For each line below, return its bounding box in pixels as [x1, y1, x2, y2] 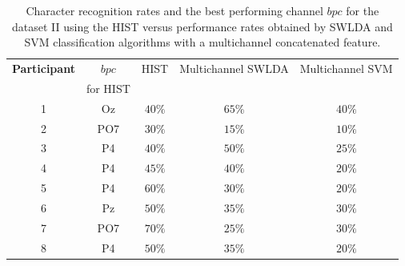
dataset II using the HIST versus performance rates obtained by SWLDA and [11, 18, 393, 34]
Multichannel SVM [299, 60, 393, 77]
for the [346, 2, 379, 18]
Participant [12, 60, 75, 77]
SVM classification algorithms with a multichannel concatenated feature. [24, 34, 381, 50]
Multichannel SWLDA [179, 60, 289, 77]
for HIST [86, 79, 130, 96]
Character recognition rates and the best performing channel [26, 2, 323, 18]
